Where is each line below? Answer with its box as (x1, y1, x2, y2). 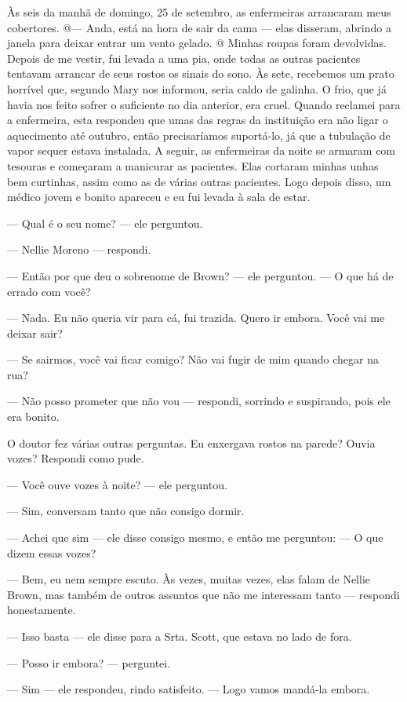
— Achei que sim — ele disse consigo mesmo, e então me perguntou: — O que (7, 529, 383, 546)
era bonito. (7, 408, 60, 425)
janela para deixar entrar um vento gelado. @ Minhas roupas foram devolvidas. (7, 35, 387, 51)
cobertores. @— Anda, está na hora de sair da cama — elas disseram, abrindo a (7, 19, 391, 35)
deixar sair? (7, 324, 63, 341)
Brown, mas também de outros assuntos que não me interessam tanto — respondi (7, 586, 400, 602)
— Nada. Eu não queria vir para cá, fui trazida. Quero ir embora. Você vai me (7, 309, 385, 326)
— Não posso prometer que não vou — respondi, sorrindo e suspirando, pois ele (7, 393, 391, 409)
